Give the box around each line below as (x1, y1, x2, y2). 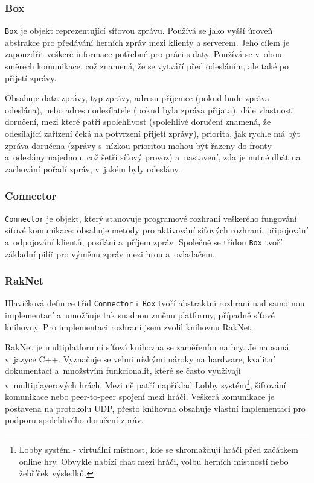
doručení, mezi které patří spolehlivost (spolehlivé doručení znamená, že (5, 115, 271, 128)
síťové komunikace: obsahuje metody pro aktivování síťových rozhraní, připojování (5, 224, 309, 236)
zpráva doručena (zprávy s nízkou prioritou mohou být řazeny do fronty (5, 139, 272, 151)
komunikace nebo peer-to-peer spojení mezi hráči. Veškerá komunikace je (5, 390, 275, 403)
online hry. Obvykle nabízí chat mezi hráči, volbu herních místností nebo (19, 455, 289, 467)
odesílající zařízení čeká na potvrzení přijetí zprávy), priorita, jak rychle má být (5, 127, 300, 140)
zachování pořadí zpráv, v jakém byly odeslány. (5, 162, 181, 175)
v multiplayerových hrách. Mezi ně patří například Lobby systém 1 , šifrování (5, 376, 286, 391)
